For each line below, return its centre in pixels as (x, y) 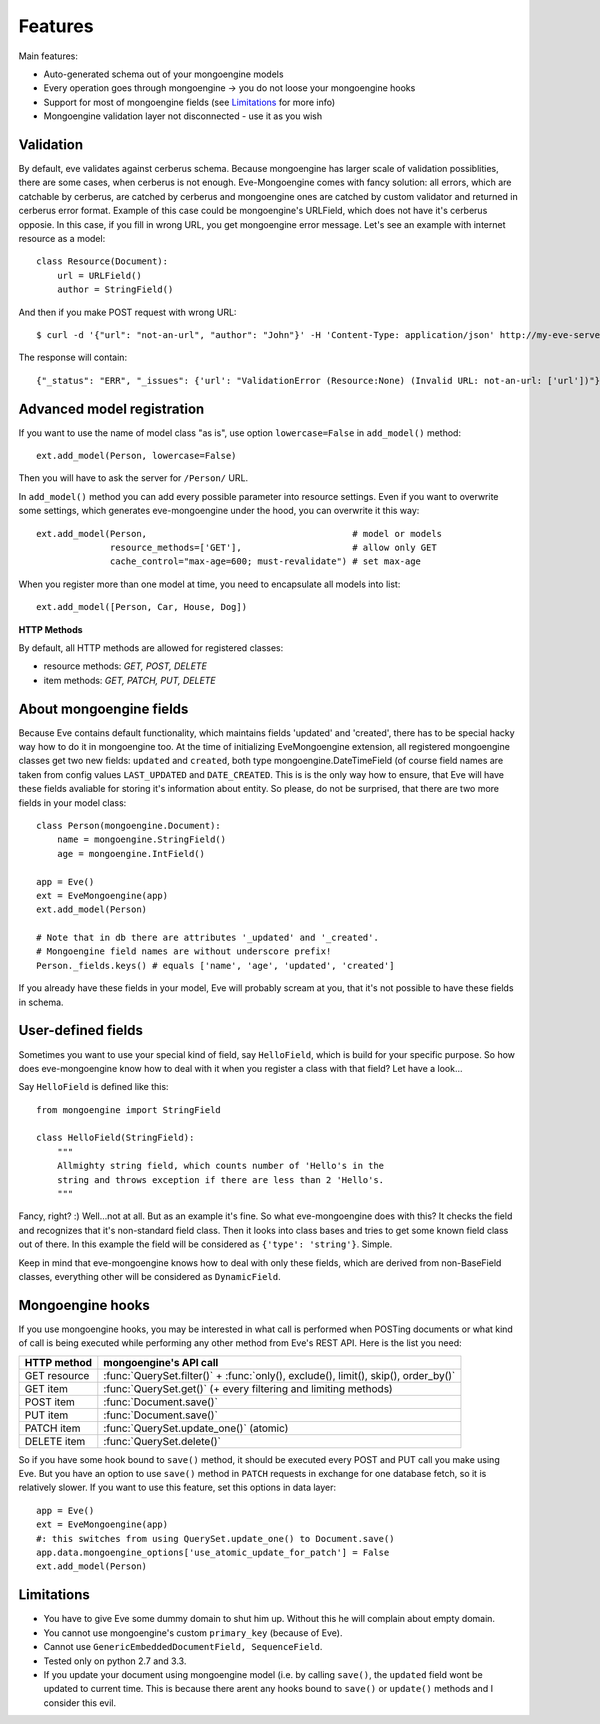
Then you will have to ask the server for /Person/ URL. (133, 478)
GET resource (57, 1375)
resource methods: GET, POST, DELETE (125, 666)
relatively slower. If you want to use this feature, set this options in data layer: (177, 1487)
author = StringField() (115, 289)
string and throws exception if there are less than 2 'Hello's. (220, 1179)
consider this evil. (80, 1702)
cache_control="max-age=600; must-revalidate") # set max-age (266, 561)
